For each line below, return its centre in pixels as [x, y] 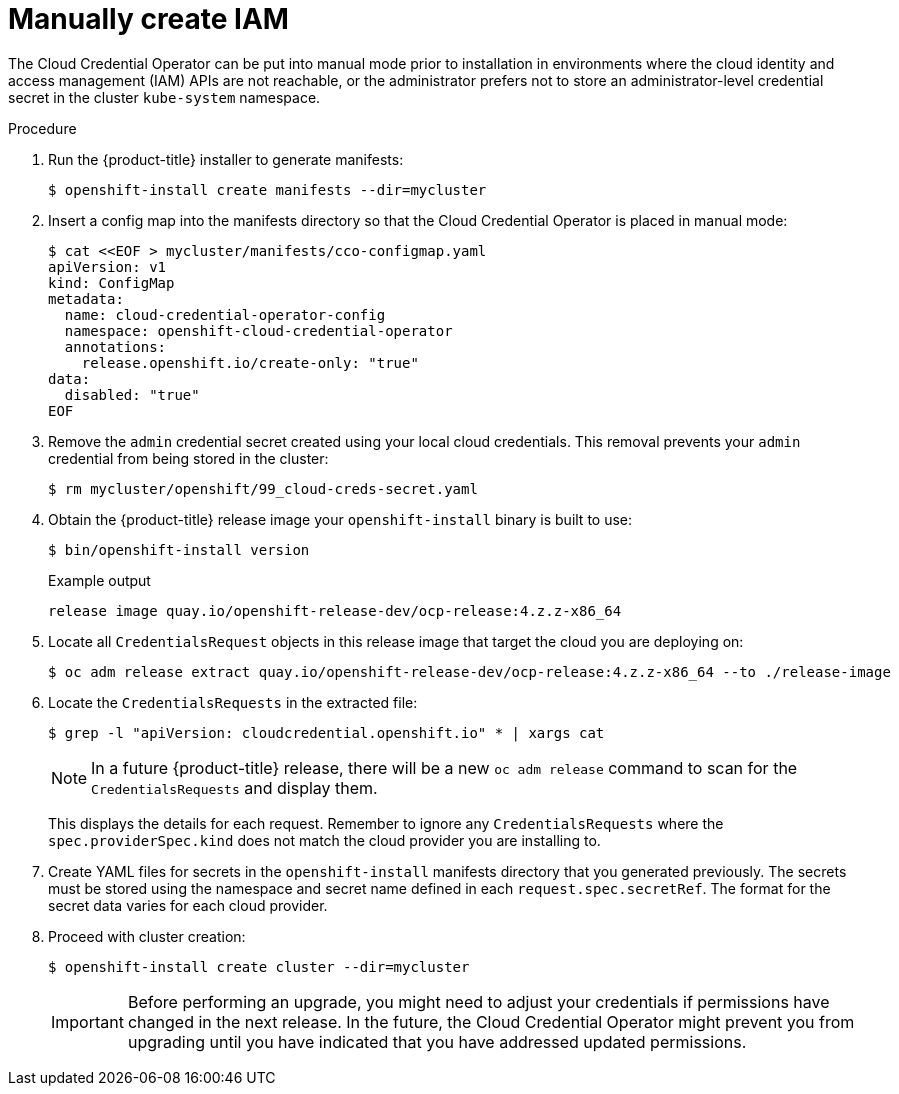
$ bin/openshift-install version [179, 549]
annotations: [115, 346]
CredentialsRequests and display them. [234, 787]
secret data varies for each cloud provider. [188, 905]
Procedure [42, 128]
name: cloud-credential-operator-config [225, 314]
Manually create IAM [148, 19]
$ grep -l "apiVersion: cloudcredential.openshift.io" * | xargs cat [326, 732]
